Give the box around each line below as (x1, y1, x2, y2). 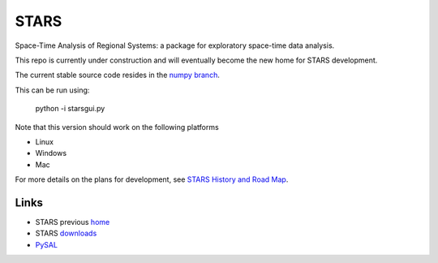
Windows (35, 149, 67, 158)
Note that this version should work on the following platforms (15, 122, 219, 131)
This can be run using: (15, 85, 90, 95)
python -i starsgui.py (35, 104, 105, 114)
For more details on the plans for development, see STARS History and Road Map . (15, 175, 289, 184)
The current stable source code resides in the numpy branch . (15, 70, 221, 80)
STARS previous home (35, 217, 110, 226)
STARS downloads (35, 228, 97, 239)
